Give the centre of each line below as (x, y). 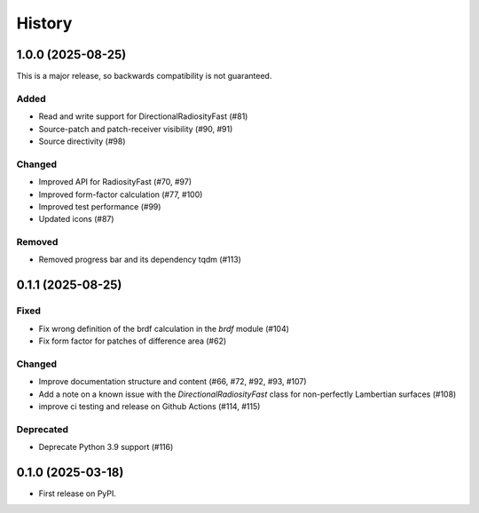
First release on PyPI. (78, 493)
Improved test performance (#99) (100, 206)
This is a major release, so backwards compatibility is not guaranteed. (144, 76)
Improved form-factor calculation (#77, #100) (121, 194)
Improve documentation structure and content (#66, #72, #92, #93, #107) (173, 382)
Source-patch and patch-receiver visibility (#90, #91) (136, 129)
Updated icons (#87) (76, 219)
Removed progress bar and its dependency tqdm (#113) (140, 260)
